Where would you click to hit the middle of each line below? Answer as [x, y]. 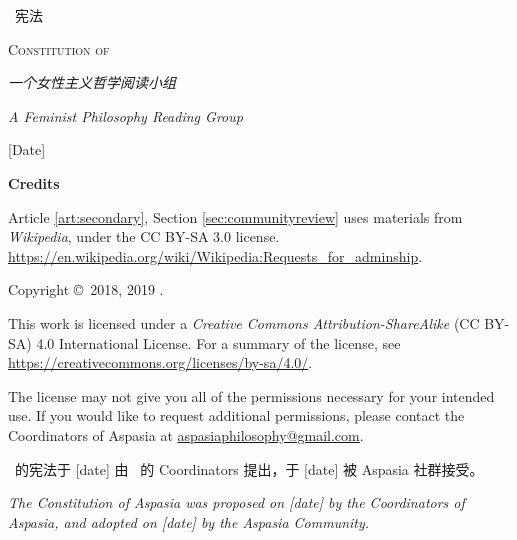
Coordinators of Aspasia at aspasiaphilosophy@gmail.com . [186, 434]
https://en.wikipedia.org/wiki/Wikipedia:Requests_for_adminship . [215, 255]
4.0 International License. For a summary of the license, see [218, 342]
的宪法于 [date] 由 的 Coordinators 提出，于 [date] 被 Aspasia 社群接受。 [249, 468]
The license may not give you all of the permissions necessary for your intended [251, 395]
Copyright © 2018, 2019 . [86, 289]
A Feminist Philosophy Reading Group [125, 115]
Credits [34, 182]
